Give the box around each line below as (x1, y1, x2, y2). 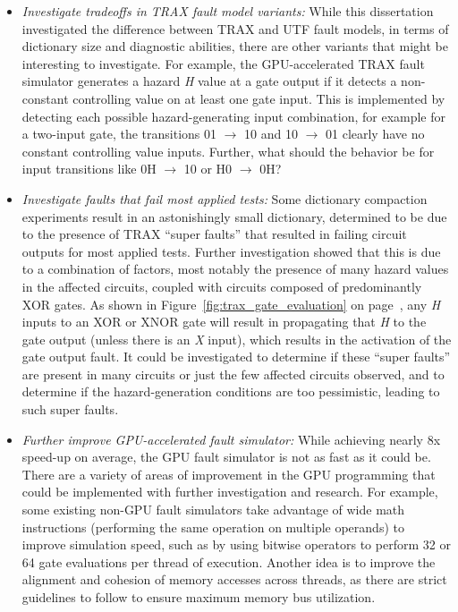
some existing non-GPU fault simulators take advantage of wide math (21, 500, 405, 519)
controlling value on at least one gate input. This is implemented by (72, 89, 445, 107)
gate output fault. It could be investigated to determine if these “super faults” (21, 347, 451, 366)
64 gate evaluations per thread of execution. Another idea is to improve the (21, 552, 436, 571)
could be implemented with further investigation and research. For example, (21, 482, 438, 501)
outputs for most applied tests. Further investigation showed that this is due (21, 242, 441, 260)
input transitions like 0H (21, 159, 157, 178)
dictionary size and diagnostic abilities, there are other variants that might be (21, 37, 448, 55)
